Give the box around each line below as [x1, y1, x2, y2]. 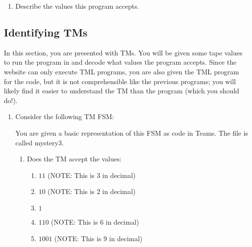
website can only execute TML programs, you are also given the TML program [4, 66, 239, 76]
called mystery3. [15, 137, 64, 147]
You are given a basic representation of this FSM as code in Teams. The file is [15, 127, 248, 138]
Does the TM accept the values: [27, 154, 122, 164]
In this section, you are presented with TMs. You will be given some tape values [4, 47, 243, 57]
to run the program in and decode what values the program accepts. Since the [4, 57, 236, 67]
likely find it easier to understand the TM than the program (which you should [4, 86, 239, 96]
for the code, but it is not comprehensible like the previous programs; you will [4, 76, 236, 86]
